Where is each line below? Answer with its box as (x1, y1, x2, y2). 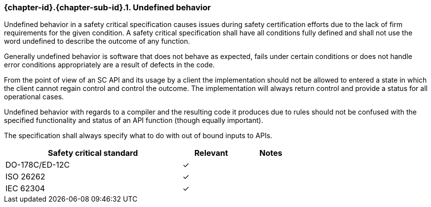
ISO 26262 (5, 172, 45, 182)
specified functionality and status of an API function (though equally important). (4, 116, 263, 125)
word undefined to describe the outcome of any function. (4, 37, 190, 46)
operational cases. (4, 92, 64, 101)
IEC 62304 (5, 183, 45, 194)
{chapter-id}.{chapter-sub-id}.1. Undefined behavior (4, 2, 211, 12)
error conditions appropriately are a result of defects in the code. (4, 60, 215, 69)
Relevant (194, 148, 228, 158)
